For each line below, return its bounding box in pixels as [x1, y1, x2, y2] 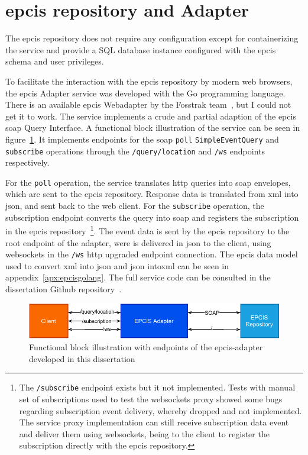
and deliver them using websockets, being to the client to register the [19, 427, 270, 440]
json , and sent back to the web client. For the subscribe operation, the [5, 199, 264, 212]
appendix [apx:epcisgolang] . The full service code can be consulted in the [5, 271, 271, 283]
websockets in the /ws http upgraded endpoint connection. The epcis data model [5, 248, 298, 260]
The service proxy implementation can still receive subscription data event [19, 416, 289, 428]
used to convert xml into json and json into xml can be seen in [5, 259, 229, 272]
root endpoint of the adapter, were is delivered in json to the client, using [5, 236, 271, 249]
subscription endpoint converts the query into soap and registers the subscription [5, 211, 299, 223]
